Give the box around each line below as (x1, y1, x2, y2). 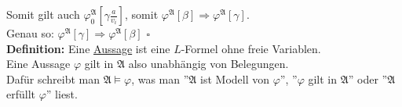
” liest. (46, 86, 78, 102)
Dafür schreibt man (6, 70, 100, 87)
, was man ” (131, 70, 189, 87)
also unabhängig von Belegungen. (128, 55, 289, 72)
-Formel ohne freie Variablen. (181, 40, 321, 56)
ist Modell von (200, 70, 270, 87)
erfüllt (6, 86, 36, 102)
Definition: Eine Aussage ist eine (6, 40, 170, 56)
